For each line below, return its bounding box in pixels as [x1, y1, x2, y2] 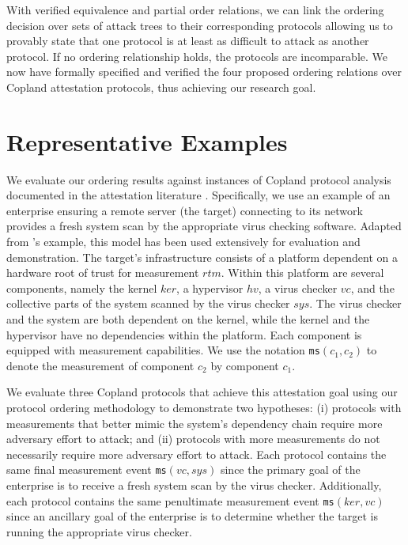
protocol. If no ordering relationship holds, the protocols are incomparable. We [6, 47, 388, 64]
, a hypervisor [176, 279, 244, 296]
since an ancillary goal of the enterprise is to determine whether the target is [6, 508, 378, 524]
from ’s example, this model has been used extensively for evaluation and [6, 233, 361, 250]
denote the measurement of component [6, 357, 195, 373]
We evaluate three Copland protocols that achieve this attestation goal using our [6, 384, 398, 400]
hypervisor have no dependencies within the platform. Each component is [6, 326, 362, 343]
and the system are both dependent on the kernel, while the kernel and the [6, 311, 370, 327]
